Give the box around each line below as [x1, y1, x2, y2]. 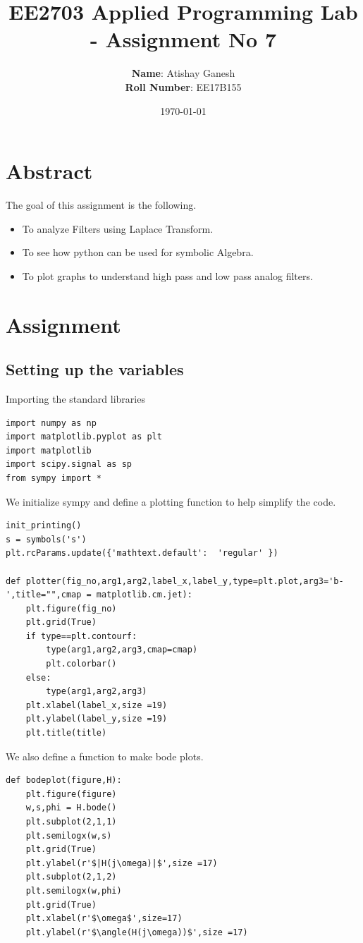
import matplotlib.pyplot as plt [6, 432, 162, 442]
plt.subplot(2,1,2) [25, 872, 117, 882]
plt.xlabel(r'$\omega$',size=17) [25, 913, 183, 924]
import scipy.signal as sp [6, 459, 132, 470]
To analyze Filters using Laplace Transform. [22, 221, 214, 236]
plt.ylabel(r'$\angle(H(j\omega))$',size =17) [25, 927, 248, 937]
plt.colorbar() [46, 659, 117, 669]
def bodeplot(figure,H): [6, 775, 122, 786]
